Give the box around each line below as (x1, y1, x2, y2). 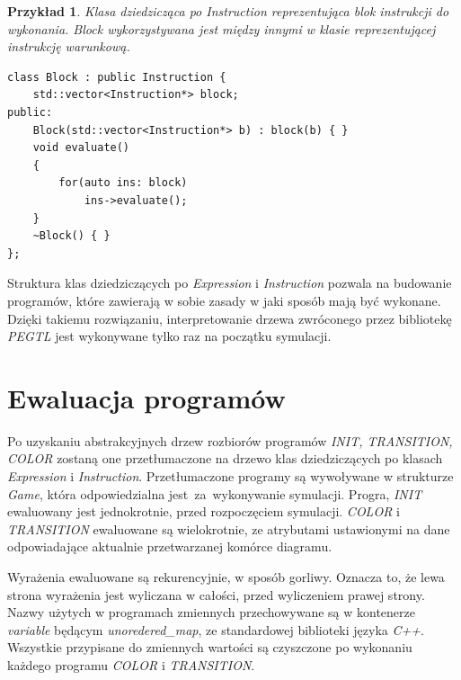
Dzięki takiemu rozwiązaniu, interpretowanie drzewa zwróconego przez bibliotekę (7, 309, 452, 327)
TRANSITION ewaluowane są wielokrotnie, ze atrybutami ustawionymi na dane (7, 519, 450, 538)
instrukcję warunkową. (7, 37, 130, 56)
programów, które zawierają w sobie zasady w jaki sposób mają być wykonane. (7, 291, 441, 309)
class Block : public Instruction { (7, 70, 226, 84)
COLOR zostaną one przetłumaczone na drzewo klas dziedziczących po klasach (7, 449, 443, 468)
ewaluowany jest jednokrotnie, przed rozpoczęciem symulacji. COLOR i (7, 502, 400, 521)
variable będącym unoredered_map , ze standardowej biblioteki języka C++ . (7, 620, 424, 639)
